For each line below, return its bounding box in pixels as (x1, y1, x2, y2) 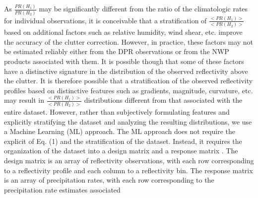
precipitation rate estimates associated (4, 184, 121, 195)
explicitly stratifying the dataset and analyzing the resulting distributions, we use (4, 116, 252, 127)
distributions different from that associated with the (84, 95, 243, 105)
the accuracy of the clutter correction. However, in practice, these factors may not (4, 36, 254, 47)
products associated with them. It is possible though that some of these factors (4, 56, 244, 66)
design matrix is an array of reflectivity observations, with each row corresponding (4, 155, 254, 165)
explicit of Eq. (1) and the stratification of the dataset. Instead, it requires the (4, 135, 242, 146)
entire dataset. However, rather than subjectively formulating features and (4, 107, 230, 117)
